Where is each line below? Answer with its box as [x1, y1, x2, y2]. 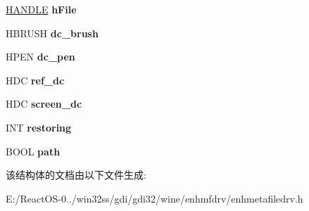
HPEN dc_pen [6, 49, 75, 64]
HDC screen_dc [6, 96, 82, 111]
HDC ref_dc [6, 72, 65, 87]
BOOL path [6, 143, 61, 158]
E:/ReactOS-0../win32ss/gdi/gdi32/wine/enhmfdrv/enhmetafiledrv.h [6, 191, 303, 205]
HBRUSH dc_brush [6, 25, 99, 40]
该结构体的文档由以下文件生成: [6, 167, 146, 182]
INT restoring [6, 120, 72, 134]
